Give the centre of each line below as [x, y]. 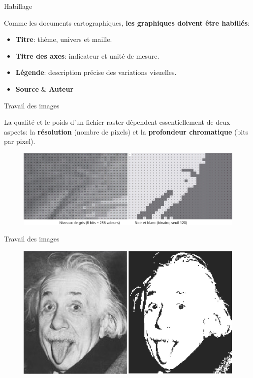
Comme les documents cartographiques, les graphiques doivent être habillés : [127, 22]
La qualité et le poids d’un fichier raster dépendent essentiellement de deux [117, 122]
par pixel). [20, 141]
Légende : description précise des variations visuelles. [96, 72]
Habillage [18, 6]
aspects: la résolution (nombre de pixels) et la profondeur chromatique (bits [126, 131]
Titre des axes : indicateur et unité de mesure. [87, 55]
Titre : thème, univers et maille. [64, 39]
